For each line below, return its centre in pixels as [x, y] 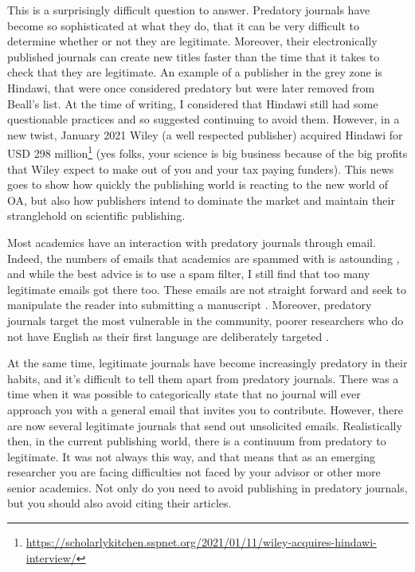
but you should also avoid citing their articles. [119, 503]
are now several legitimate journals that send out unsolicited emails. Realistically [205, 425]
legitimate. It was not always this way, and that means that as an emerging [191, 456]
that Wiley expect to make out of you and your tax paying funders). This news [201, 168]
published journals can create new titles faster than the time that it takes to [194, 56]
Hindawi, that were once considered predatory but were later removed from [191, 87]
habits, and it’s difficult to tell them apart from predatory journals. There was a [203, 378]
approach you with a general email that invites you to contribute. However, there [205, 409]
